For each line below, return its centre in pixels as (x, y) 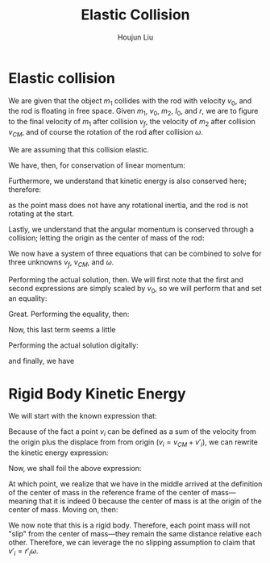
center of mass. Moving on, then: (63, 509)
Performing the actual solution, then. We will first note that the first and (126, 279)
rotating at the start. (42, 213)
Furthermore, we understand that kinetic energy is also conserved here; (128, 181)
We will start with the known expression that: (83, 416)
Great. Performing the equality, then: (69, 314)
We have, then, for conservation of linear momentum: (97, 165)
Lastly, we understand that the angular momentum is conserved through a (131, 229)
